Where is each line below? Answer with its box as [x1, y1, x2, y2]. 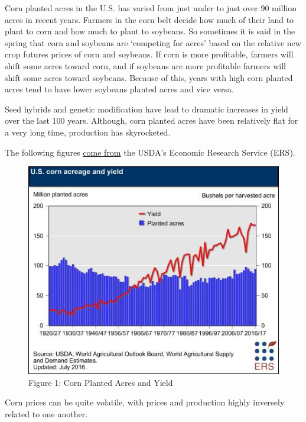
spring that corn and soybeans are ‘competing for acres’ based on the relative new [5, 36, 301, 49]
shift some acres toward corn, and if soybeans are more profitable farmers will [5, 59, 286, 72]
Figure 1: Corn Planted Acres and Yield [28, 376, 173, 388]
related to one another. [5, 407, 88, 420]
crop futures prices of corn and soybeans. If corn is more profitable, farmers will [5, 48, 294, 60]
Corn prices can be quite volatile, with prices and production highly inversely [5, 396, 285, 408]
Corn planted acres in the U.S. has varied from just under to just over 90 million [5, 2, 297, 14]
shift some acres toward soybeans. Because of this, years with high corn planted [5, 71, 293, 83]
